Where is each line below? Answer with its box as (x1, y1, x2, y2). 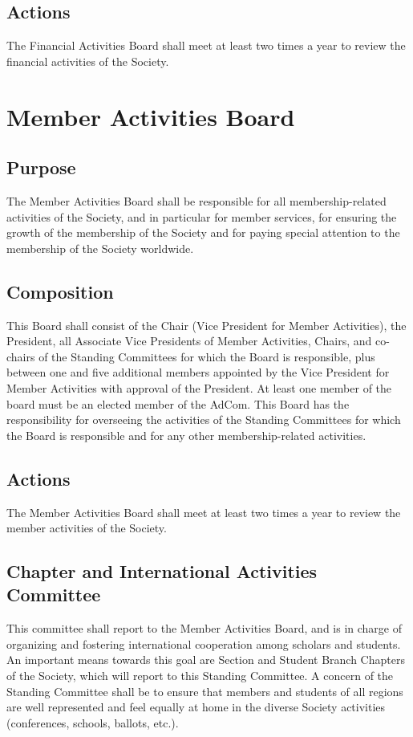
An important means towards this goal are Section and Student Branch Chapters (6, 651, 405, 668)
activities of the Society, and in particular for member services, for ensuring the (6, 208, 397, 225)
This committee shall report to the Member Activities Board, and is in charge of (6, 620, 402, 637)
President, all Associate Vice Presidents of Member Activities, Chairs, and (6, 332, 372, 349)
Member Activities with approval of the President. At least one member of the (6, 379, 392, 396)
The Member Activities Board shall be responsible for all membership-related (6, 192, 387, 209)
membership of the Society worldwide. (6, 239, 194, 256)
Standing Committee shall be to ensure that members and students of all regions (6, 682, 403, 699)
